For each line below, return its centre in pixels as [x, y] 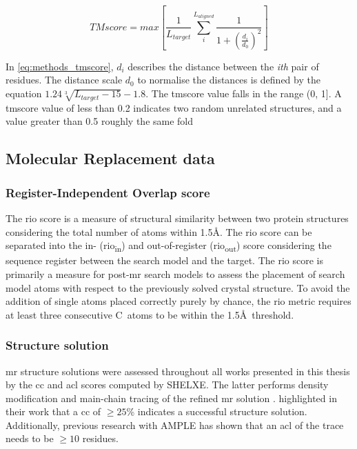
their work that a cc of [53, 411]
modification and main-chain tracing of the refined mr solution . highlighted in [171, 398]
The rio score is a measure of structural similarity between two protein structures [177, 218]
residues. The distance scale [64, 80]
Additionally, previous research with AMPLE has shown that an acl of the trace [175, 425]
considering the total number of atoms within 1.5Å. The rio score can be [159, 231]
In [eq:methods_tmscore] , [60, 66]
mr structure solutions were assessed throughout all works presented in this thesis [178, 371]
